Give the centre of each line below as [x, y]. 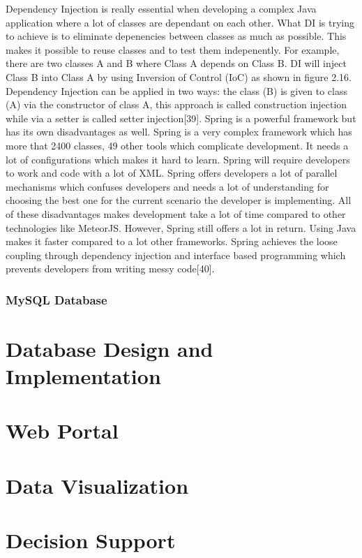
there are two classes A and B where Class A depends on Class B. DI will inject [176, 63]
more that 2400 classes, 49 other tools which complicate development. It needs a [177, 145]
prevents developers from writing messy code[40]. [110, 269]
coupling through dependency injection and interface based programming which [176, 255]
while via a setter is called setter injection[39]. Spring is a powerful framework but [181, 118]
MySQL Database [56, 299]
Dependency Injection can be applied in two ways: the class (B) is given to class [177, 90]
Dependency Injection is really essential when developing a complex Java [161, 8]
